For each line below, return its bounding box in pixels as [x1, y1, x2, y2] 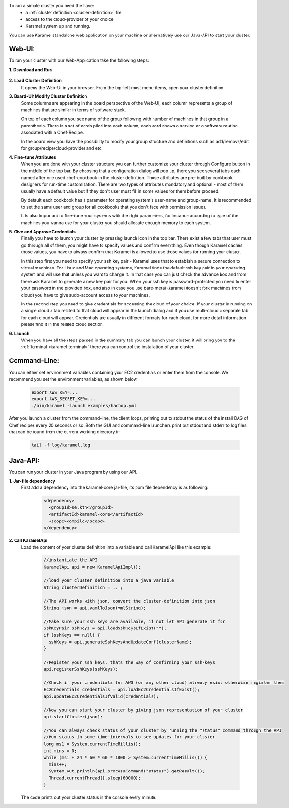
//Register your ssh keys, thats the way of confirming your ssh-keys [43, 660, 216, 665]
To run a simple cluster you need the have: [9, 3, 94, 8]
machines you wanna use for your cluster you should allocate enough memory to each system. [21, 219, 211, 226]
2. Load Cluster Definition [9, 78, 62, 84]
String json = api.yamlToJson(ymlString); [43, 605, 146, 610]
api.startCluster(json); [43, 714, 103, 719]
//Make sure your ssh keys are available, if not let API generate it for [43, 618, 226, 624]
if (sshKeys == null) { [43, 632, 101, 638]
